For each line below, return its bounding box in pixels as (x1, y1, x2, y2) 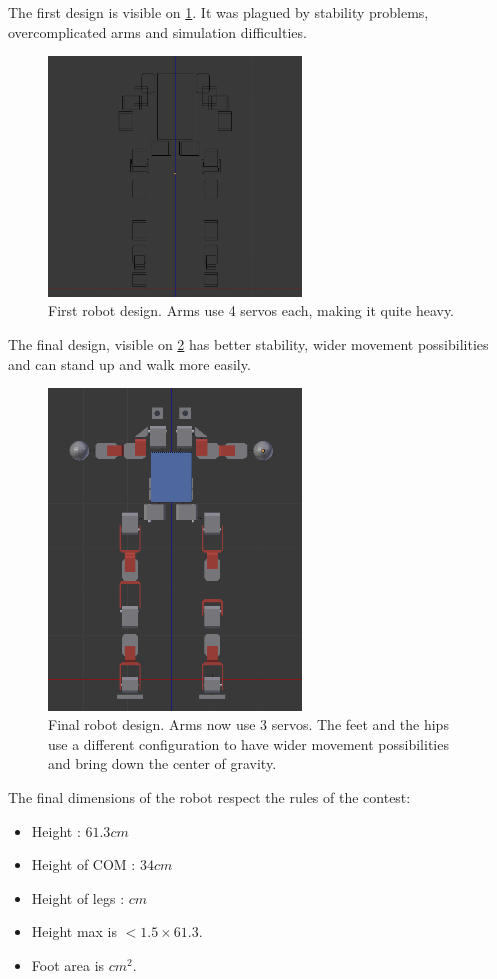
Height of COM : (31, 854, 136, 875)
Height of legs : (31, 887, 125, 908)
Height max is (31, 921, 118, 942)
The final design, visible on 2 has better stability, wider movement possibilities (8, 333, 489, 354)
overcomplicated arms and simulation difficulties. (8, 21, 307, 42)
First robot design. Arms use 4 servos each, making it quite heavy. (48, 300, 455, 321)
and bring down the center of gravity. (48, 753, 277, 774)
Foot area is (31, 954, 105, 975)
